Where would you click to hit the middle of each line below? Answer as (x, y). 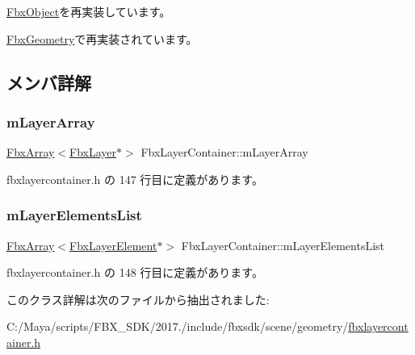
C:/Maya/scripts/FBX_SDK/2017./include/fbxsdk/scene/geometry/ (178, 326)
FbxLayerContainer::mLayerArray (224, 152)
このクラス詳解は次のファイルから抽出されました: (138, 299)
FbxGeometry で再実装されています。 (102, 38)
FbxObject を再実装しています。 (89, 11)
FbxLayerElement (113, 245)
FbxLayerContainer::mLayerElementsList (283, 245)
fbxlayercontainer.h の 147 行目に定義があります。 (135, 179)
